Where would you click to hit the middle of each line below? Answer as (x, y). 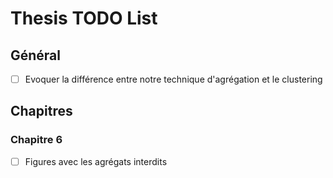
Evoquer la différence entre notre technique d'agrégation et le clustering (173, 79)
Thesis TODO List (84, 18)
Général (36, 55)
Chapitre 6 (36, 140)
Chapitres (41, 111)
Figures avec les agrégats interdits (96, 161)
